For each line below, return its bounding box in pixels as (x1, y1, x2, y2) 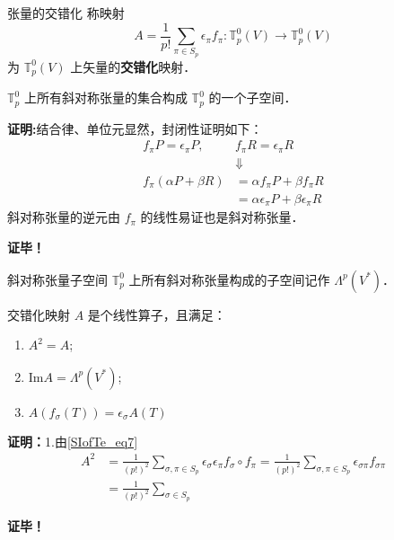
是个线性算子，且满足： (87, 305, 226, 323)
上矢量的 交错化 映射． (70, 57, 197, 75)
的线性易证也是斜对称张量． (140, 208, 304, 226)
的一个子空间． (208, 88, 297, 107)
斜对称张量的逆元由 (7, 208, 120, 226)
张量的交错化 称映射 (7, 4, 125, 22)
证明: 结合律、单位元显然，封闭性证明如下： (7, 119, 263, 137)
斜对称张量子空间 (7, 270, 108, 288)
